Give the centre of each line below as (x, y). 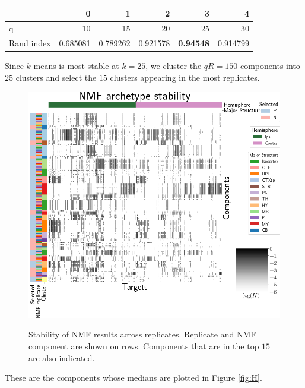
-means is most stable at (75, 66)
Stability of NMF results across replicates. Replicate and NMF (142, 334)
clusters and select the (56, 77)
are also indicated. (62, 357)
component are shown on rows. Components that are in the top (144, 346)
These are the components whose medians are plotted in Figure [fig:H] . (134, 378)
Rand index (30, 43)
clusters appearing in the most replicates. (185, 77)
